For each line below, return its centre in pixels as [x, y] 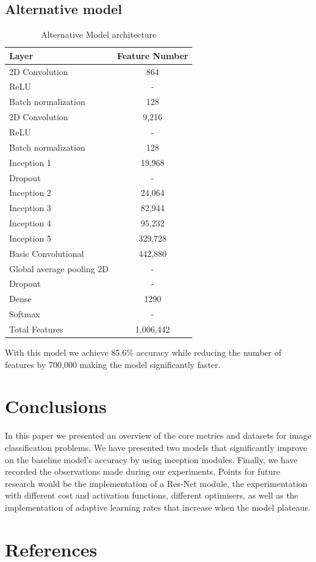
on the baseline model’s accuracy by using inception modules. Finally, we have [151, 459]
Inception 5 [30, 238]
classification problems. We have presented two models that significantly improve [156, 447]
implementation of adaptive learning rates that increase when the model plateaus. [158, 507]
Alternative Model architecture [99, 34]
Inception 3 [30, 208]
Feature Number [153, 55]
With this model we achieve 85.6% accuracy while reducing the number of [143, 352]
